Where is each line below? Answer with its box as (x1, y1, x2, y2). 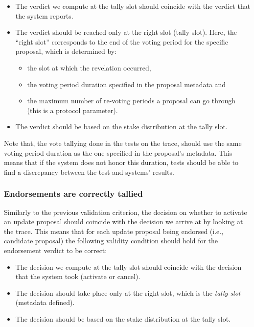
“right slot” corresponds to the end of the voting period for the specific (15, 36, 228, 47)
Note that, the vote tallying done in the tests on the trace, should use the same (4, 138, 242, 148)
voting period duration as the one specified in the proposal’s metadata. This (4, 147, 232, 158)
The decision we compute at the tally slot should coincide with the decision (15, 261, 242, 272)
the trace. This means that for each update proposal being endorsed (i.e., (4, 226, 224, 236)
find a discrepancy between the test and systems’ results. (4, 166, 174, 177)
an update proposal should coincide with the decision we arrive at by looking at (4, 216, 243, 227)
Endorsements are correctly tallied (4, 187, 143, 200)
